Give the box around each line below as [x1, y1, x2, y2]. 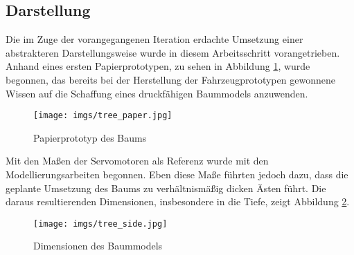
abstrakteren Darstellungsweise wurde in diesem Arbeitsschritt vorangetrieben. [6, 45, 340, 59]
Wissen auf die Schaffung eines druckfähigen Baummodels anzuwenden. [6, 86, 308, 100]
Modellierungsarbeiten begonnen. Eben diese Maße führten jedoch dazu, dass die [6, 167, 348, 182]
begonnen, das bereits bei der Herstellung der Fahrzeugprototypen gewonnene [6, 72, 335, 86]
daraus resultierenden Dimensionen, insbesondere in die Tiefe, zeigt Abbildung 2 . [6, 194, 350, 209]
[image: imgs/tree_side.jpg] [33, 218, 168, 229]
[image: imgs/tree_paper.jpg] [33, 111, 172, 121]
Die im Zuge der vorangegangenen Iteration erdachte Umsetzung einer [6, 32, 303, 46]
